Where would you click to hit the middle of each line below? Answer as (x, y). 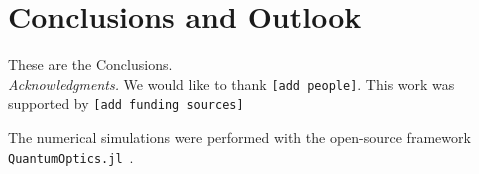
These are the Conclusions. (90, 64)
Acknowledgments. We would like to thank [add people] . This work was (231, 83)
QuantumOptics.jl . (71, 156)
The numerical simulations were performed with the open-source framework (239, 137)
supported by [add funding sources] (126, 103)
